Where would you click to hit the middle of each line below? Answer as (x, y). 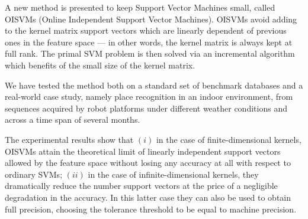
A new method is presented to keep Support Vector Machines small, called (140, 7)
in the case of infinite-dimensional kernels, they (173, 174)
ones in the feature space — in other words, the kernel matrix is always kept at (149, 42)
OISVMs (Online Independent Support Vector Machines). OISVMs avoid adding (151, 19)
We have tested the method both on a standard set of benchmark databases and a (154, 85)
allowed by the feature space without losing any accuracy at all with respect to (148, 163)
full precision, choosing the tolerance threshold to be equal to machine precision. (151, 209)
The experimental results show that (69, 139)
